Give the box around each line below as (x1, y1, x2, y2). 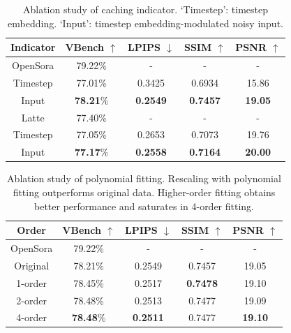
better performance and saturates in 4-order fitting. (33, 198, 255, 213)
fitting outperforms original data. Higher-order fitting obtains (13, 184, 276, 199)
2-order (16, 293, 47, 307)
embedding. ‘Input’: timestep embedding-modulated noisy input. (8, 15, 283, 30)
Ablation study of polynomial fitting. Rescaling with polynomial (7, 171, 281, 186)
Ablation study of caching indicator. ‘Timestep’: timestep (22, 2, 269, 16)
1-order (16, 275, 47, 290)
